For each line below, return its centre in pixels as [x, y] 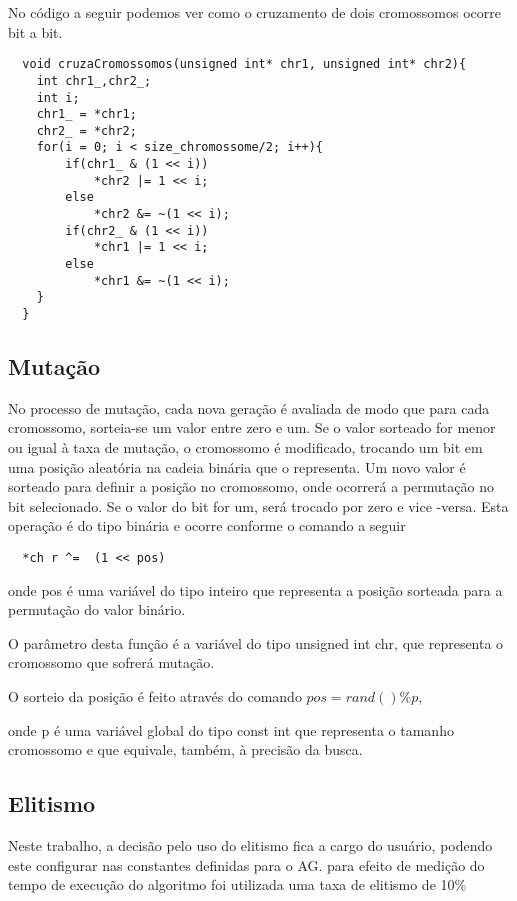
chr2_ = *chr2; [86, 130]
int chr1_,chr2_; [94, 80]
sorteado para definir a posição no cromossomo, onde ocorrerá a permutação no [251, 486]
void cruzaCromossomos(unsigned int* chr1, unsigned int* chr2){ [244, 64]
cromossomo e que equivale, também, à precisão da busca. [185, 749]
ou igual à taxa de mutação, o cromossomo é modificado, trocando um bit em [245, 447]
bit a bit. [35, 31]
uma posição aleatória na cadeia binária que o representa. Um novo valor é [237, 466]
